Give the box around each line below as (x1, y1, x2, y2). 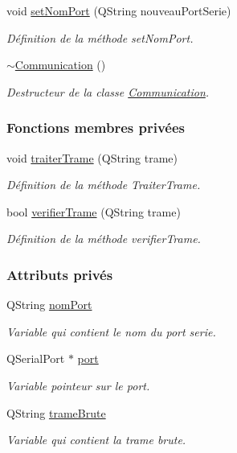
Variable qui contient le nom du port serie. (6, 323, 216, 340)
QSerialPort (6, 350, 65, 367)
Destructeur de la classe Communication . (6, 83, 210, 100)
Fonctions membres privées (6, 117, 186, 138)
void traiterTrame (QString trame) (6, 149, 178, 166)
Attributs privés (6, 264, 113, 284)
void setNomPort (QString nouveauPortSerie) (6, 2, 231, 19)
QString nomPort (6, 296, 92, 313)
